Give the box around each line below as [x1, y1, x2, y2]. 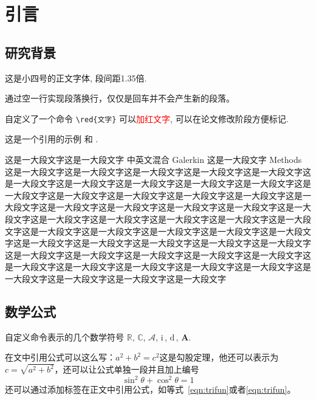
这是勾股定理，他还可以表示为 [159, 351, 279, 364]
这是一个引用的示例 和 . [5, 133, 98, 145]
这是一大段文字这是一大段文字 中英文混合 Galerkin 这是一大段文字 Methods [5, 153, 302, 166]
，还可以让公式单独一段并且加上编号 [54, 363, 199, 376]
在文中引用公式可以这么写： [5, 351, 115, 364]
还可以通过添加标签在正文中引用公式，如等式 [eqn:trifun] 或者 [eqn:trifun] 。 [5, 383, 296, 396]
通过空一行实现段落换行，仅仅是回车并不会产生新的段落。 [5, 92, 235, 105]
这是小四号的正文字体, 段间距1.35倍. [5, 71, 147, 84]
